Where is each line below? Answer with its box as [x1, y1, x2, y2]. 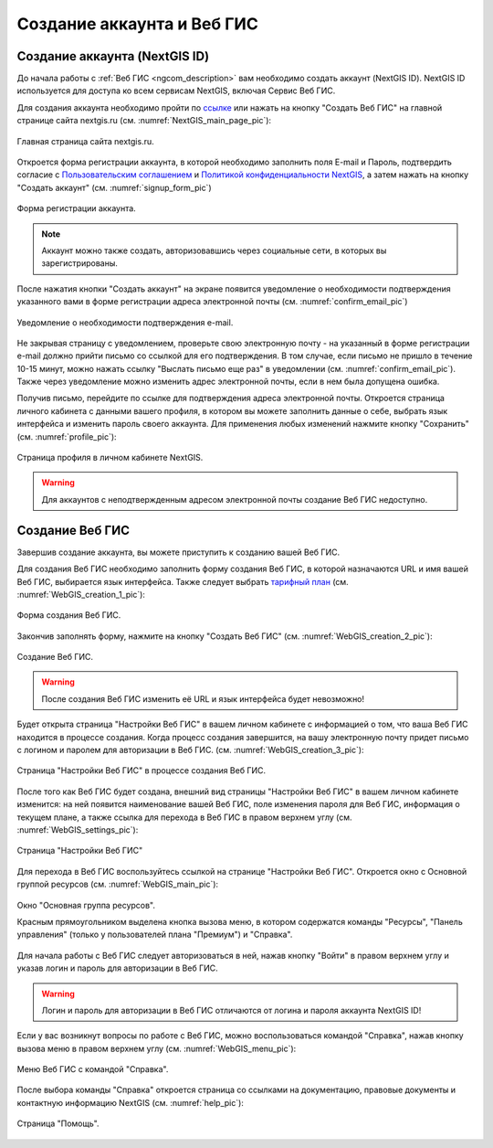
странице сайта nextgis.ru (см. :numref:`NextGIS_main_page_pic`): [16, 115, 272, 126]
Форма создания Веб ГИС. [16, 610, 121, 621]
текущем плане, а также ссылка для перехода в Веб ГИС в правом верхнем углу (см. [16, 812, 352, 823]
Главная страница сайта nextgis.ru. [16, 135, 154, 146]
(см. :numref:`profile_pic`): [16, 430, 118, 442]
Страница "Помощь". [16, 1118, 100, 1129]
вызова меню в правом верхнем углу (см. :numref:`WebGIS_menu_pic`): [16, 1043, 297, 1054]
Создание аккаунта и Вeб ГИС [16, 14, 259, 34]
